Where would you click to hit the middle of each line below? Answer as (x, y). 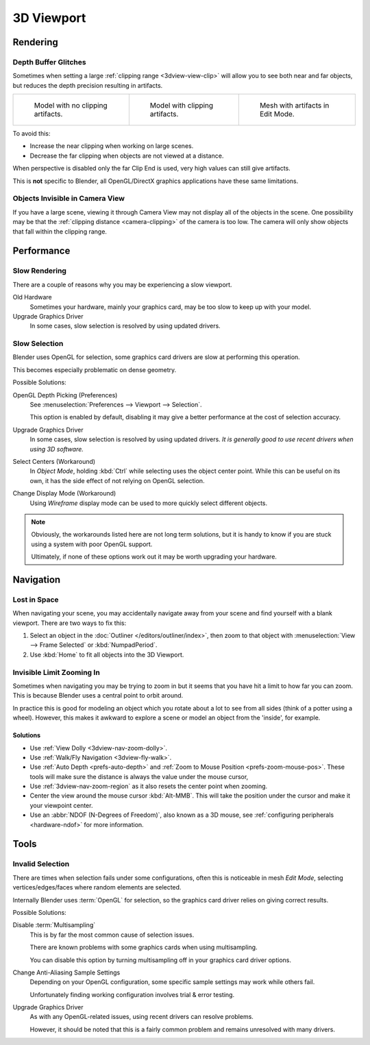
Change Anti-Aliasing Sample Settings (66, 972)
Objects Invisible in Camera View (69, 199)
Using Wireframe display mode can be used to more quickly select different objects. (149, 503)
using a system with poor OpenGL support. (92, 544)
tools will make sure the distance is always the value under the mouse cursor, (139, 776)
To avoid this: (32, 134)
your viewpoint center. (61, 805)
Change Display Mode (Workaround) (64, 493)
